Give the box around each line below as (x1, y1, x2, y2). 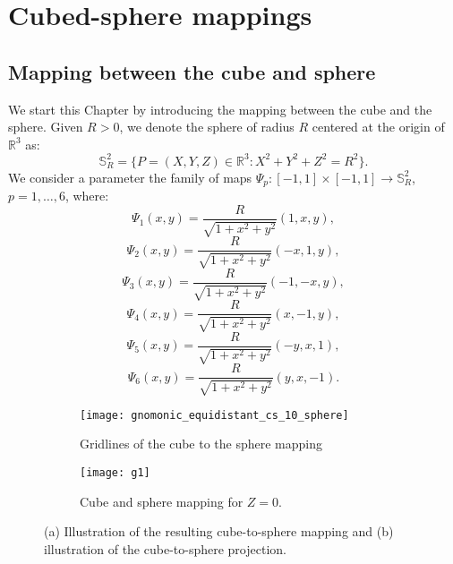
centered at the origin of (312, 117, 445, 136)
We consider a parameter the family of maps (8, 167, 252, 186)
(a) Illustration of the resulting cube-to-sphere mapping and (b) (44, 522, 394, 541)
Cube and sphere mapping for (80, 491, 244, 510)
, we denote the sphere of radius (119, 117, 295, 136)
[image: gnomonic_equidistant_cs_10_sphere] (80, 408, 349, 422)
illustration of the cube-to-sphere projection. (44, 539, 286, 558)
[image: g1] (80, 466, 150, 479)
